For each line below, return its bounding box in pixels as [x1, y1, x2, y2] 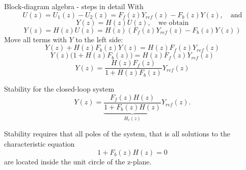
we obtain [158, 19, 189, 26]
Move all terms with [4, 34, 67, 44]
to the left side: [75, 34, 123, 44]
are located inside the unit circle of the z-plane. [4, 156, 152, 166]
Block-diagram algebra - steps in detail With [4, 1, 144, 11]
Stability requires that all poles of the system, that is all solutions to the [4, 128, 230, 139]
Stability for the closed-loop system [4, 83, 115, 94]
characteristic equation [4, 138, 75, 149]
